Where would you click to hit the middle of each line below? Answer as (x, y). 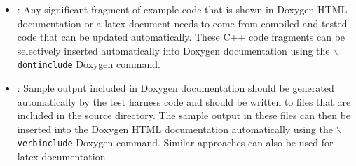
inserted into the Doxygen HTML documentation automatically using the (175, 129)
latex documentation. (63, 157)
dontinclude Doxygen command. (89, 64)
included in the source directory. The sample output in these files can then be (184, 115)
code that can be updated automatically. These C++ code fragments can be (181, 37)
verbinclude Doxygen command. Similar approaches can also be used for (175, 143)
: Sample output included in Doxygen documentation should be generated (176, 88)
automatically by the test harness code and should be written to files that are (184, 101)
